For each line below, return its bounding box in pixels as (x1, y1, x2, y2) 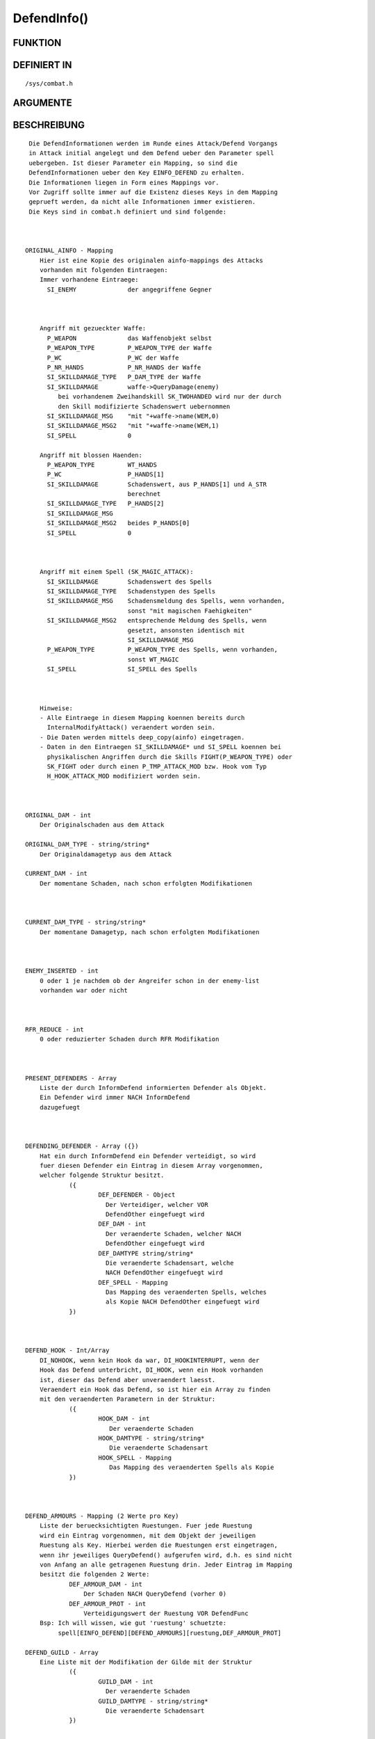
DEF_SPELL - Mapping (98, 1279, 168, 1286)
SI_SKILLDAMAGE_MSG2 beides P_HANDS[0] (47, 519, 190, 527)
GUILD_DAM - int (98, 1677, 154, 1685)
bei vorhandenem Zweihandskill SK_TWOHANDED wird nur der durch (58, 393, 282, 401)
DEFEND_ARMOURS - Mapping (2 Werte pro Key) (25, 1512, 180, 1520)
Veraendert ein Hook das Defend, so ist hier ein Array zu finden (39, 1386, 271, 1393)
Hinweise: (39, 704, 73, 712)
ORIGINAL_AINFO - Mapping (25, 247, 114, 255)
